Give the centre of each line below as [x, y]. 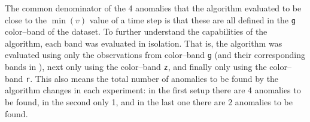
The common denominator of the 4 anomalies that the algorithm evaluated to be [153, 8]
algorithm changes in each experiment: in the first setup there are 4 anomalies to [153, 90]
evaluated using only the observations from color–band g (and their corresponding [155, 55]
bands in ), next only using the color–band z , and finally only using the [136, 67]
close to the [26, 19]
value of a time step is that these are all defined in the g [192, 19]
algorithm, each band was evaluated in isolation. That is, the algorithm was [144, 43]
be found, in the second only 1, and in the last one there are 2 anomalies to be [149, 102]
